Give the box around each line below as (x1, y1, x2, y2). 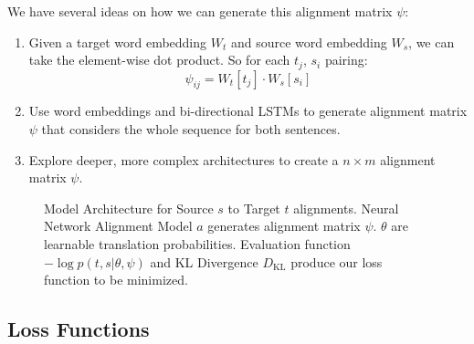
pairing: (324, 50, 368, 69)
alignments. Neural (293, 198, 399, 217)
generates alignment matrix (207, 216, 361, 235)
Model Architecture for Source (44, 198, 214, 217)
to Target (227, 198, 280, 217)
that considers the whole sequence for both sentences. (41, 120, 341, 139)
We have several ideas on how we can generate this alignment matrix (7, 2, 393, 20)
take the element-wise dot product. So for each (28, 50, 290, 69)
